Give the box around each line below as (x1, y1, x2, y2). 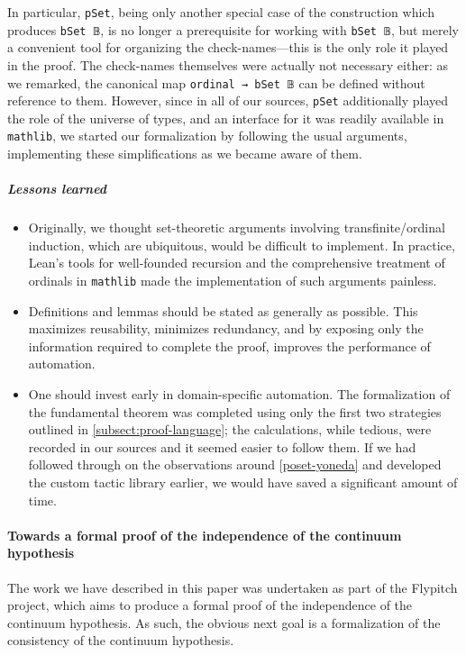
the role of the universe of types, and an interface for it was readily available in (7, 108, 444, 127)
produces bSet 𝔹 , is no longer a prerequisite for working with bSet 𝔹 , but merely (7, 20, 459, 39)
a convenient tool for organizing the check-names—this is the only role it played (7, 38, 449, 57)
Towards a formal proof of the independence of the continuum (7, 525, 402, 544)
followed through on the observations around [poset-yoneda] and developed (28, 455, 442, 474)
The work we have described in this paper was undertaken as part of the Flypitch (7, 578, 458, 596)
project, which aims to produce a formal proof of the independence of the (7, 596, 413, 614)
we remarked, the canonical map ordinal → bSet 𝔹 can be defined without (7, 73, 425, 92)
